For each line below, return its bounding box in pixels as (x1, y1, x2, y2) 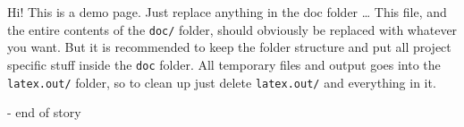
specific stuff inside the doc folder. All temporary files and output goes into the (7, 55, 441, 73)
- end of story (7, 103, 81, 122)
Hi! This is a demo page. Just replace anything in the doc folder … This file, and (7, 3, 447, 21)
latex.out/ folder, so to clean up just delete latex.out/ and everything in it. (7, 72, 436, 91)
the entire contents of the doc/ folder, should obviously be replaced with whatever (7, 20, 458, 38)
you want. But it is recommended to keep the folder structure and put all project (7, 38, 451, 56)
